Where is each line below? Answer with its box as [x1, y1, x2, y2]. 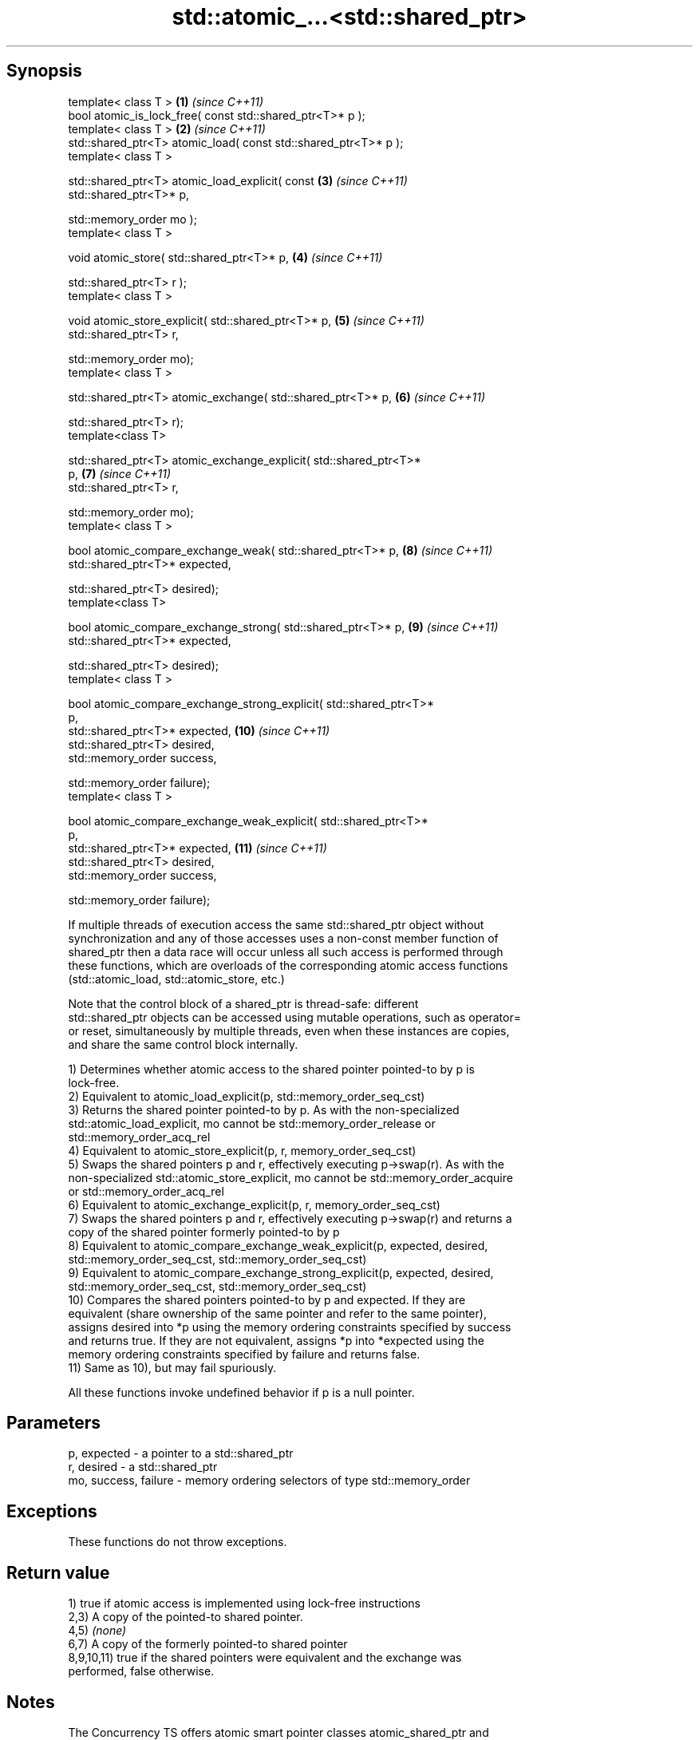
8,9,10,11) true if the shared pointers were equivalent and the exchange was [68, 1651, 462, 1665]
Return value [6, 1562, 110, 1583]
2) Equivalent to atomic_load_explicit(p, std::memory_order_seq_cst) [68, 1089, 425, 1103]
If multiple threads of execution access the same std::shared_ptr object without [68, 917, 484, 931]
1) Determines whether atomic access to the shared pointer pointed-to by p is [68, 1062, 475, 1076]
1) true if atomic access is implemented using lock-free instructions [68, 1596, 421, 1611]
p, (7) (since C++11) [68, 466, 172, 480]
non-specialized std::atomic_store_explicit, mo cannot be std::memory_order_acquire [68, 1170, 513, 1184]
